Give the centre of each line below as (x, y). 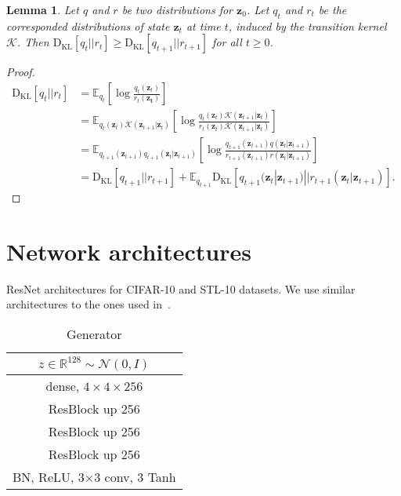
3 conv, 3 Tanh (135, 477)
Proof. (21, 72)
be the (332, 9)
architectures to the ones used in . (89, 304)
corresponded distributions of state (88, 26)
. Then (33, 42)
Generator (94, 334)
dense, (63, 386)
